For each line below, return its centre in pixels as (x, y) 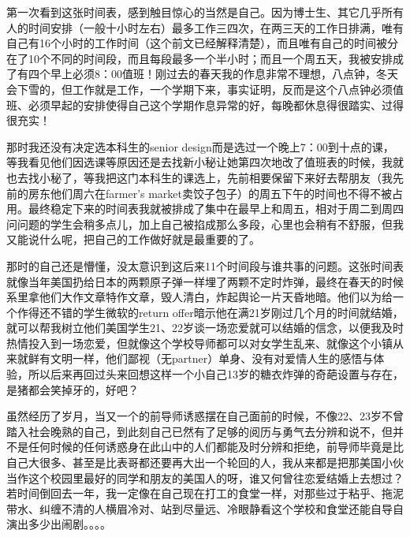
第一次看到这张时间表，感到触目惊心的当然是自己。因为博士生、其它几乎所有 (205, 12)
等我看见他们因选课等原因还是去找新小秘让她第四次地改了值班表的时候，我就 (205, 162)
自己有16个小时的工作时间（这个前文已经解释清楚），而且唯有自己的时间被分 (202, 43)
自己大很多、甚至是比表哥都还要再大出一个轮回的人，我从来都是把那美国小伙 (205, 462)
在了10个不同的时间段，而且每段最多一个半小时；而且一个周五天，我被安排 (199, 58)
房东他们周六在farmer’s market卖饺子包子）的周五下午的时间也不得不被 (210, 193)
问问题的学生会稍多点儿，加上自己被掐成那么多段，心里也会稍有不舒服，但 (199, 224)
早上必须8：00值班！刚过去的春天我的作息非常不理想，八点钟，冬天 (224, 74)
